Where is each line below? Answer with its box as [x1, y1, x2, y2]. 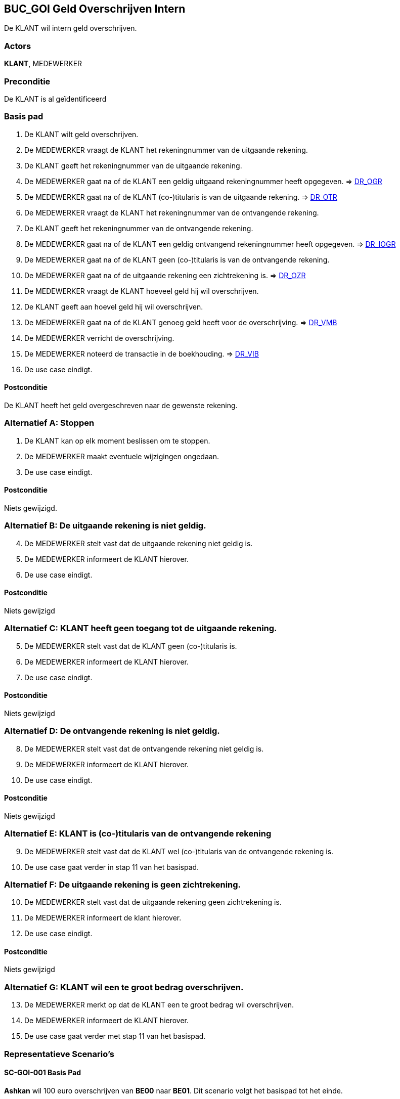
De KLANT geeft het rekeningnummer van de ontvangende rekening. [24, 224, 253, 233]
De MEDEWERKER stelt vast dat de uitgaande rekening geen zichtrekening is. [24, 898, 282, 907]
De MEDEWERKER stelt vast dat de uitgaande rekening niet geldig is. [24, 539, 253, 548]
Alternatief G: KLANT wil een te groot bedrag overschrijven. [4, 982, 244, 992]
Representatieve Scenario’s [4, 1048, 114, 1059]
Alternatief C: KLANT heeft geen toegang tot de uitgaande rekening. [4, 623, 277, 634]
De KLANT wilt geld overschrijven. [24, 129, 139, 139]
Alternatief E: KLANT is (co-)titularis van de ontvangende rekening [4, 828, 272, 839]
